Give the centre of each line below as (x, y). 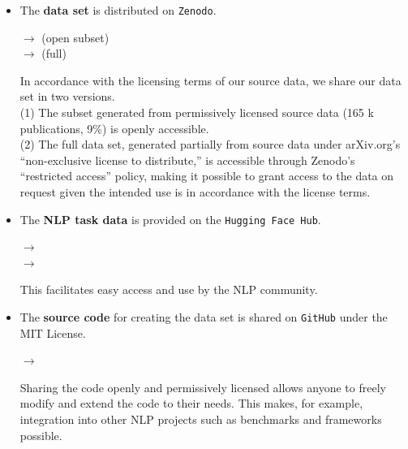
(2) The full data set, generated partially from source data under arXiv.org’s (210, 144)
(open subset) (75, 37)
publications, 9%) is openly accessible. (114, 128)
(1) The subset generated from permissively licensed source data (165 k (197, 112)
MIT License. (53, 332)
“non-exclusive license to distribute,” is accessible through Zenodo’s (187, 160)
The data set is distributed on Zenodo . (118, 10)
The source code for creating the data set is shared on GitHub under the (204, 317)
